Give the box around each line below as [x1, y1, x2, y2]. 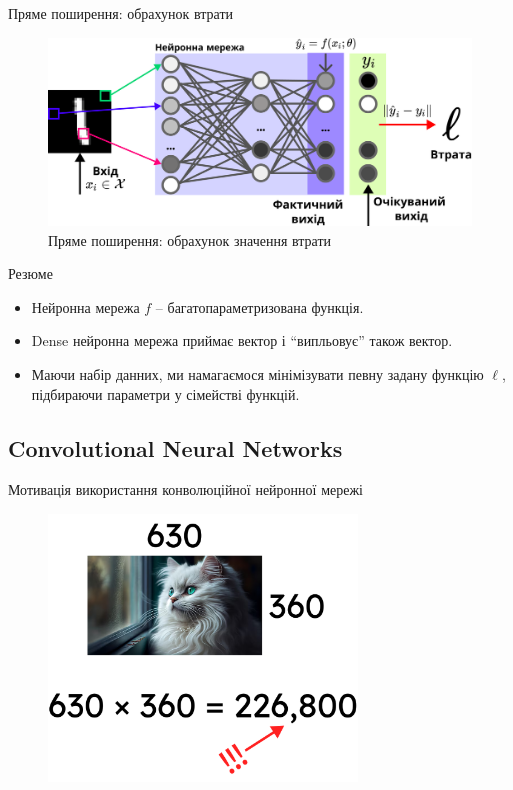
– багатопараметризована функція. [155, 296, 364, 317]
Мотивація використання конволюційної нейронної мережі [8, 479, 363, 500]
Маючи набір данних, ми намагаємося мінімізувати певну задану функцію [31, 363, 484, 384]
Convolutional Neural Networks [8, 432, 343, 463]
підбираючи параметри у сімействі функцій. [31, 383, 300, 404]
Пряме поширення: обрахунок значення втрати [48, 229, 332, 250]
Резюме [8, 263, 53, 284]
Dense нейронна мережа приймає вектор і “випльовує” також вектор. [31, 330, 453, 351]
